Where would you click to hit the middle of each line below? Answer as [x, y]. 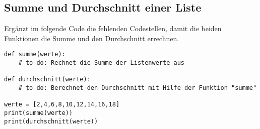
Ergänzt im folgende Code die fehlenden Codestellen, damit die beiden [113, 28]
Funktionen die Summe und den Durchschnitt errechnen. [92, 38]
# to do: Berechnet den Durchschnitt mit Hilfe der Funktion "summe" [138, 88]
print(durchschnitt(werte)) [51, 121]
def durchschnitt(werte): [47, 80]
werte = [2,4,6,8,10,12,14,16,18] [62, 105]
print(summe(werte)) [39, 113]
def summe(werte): [35, 54]
